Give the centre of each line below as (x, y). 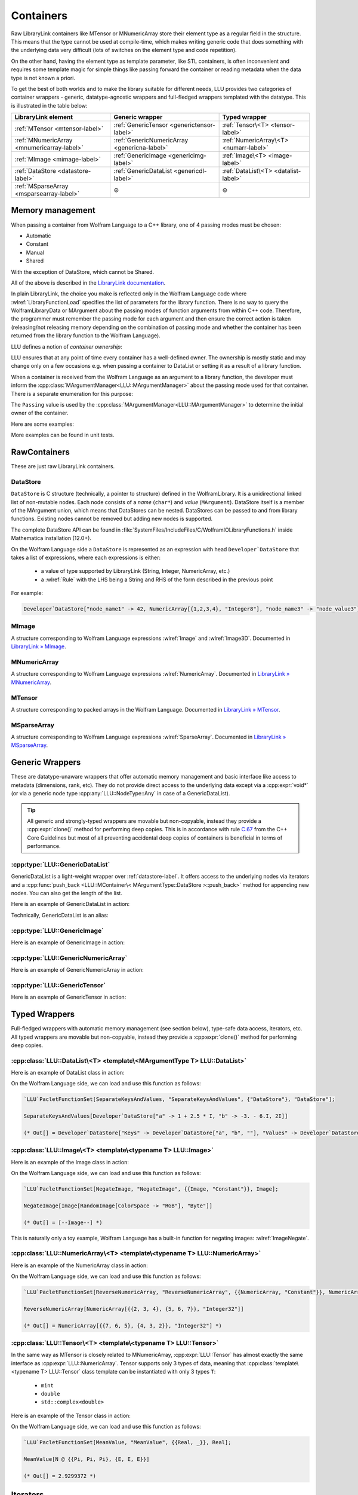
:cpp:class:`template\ (273, 1363)
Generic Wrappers (46, 762)
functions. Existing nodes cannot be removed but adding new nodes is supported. (112, 519)
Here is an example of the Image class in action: (70, 1162)
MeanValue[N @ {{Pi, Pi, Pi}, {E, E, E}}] (87, 1459)
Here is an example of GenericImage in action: (68, 942)
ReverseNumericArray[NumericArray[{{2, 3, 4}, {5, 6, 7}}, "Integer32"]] (134, 1309)
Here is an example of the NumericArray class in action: (80, 1265)
